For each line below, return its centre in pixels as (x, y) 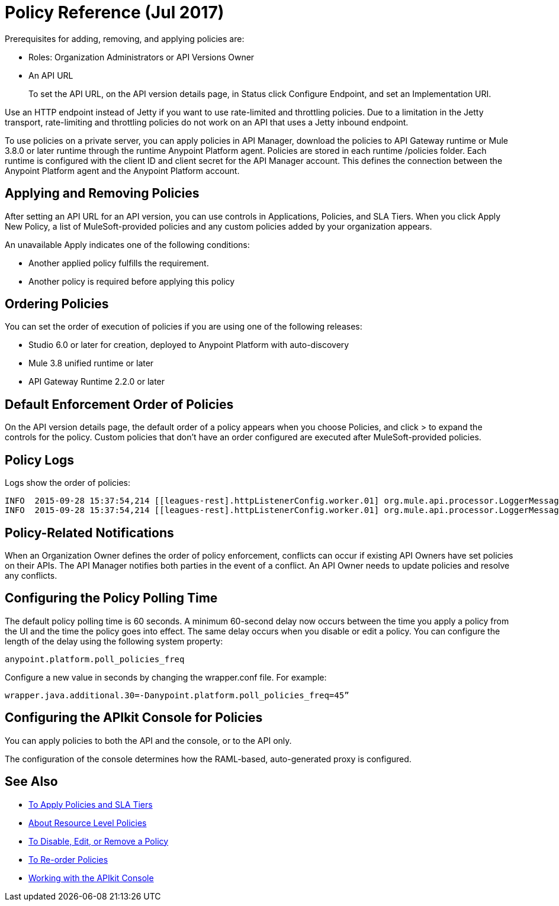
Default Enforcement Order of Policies (119, 404)
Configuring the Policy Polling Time (111, 598)
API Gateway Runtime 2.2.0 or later (97, 382)
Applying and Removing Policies (102, 194)
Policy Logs (40, 460)
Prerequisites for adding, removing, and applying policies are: (125, 38)
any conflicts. (31, 575)
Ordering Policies (57, 304)
